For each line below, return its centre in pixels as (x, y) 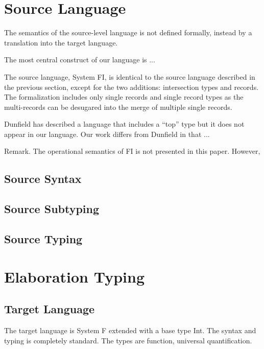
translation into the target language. (61, 42)
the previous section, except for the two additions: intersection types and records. (131, 87)
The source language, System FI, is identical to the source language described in (130, 76)
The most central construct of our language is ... (80, 60)
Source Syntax (43, 179)
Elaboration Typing (75, 276)
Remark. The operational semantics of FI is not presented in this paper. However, (132, 151)
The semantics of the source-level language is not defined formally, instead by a (128, 32)
